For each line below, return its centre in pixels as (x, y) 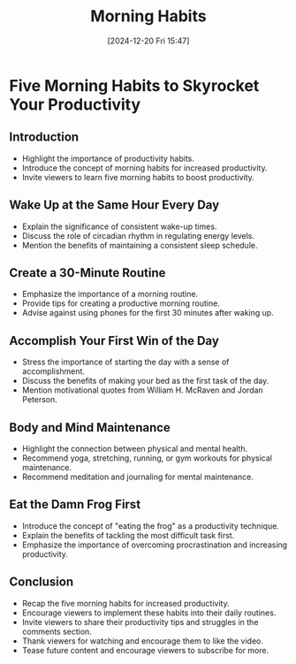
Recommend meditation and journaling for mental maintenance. (137, 477)
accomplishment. (53, 371)
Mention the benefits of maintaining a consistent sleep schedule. (140, 245)
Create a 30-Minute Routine (87, 273)
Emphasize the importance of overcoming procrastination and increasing (155, 545)
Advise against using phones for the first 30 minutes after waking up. (148, 313)
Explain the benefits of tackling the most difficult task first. (128, 535)
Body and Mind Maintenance (90, 427)
